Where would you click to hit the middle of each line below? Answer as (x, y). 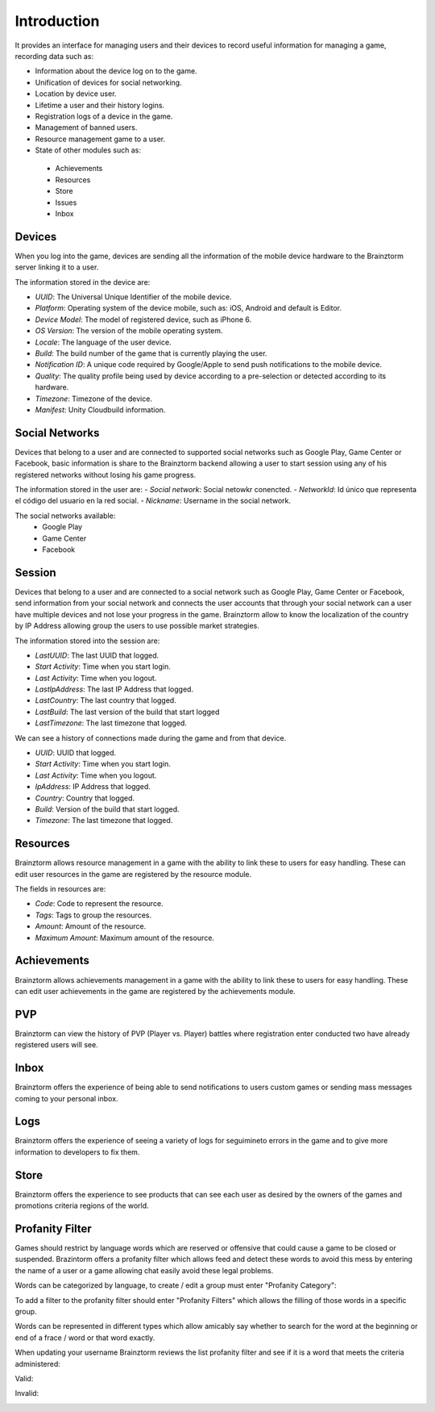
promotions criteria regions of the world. (82, 1205)
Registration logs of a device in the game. (104, 116)
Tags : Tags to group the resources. (93, 915)
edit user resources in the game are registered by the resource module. (133, 874)
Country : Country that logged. (85, 798)
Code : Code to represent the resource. (99, 904)
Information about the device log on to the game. (116, 71)
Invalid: (27, 1393)
